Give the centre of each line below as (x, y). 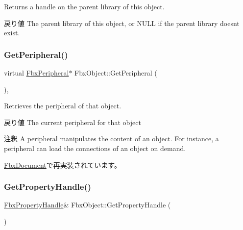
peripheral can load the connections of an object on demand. (95, 148)
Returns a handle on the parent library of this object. (84, 6)
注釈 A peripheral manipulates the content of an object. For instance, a (111, 139)
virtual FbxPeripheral (36, 73)
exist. (12, 33)
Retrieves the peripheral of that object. (63, 106)
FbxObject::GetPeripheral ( (116, 73)
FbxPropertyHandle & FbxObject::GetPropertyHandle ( (87, 205)
